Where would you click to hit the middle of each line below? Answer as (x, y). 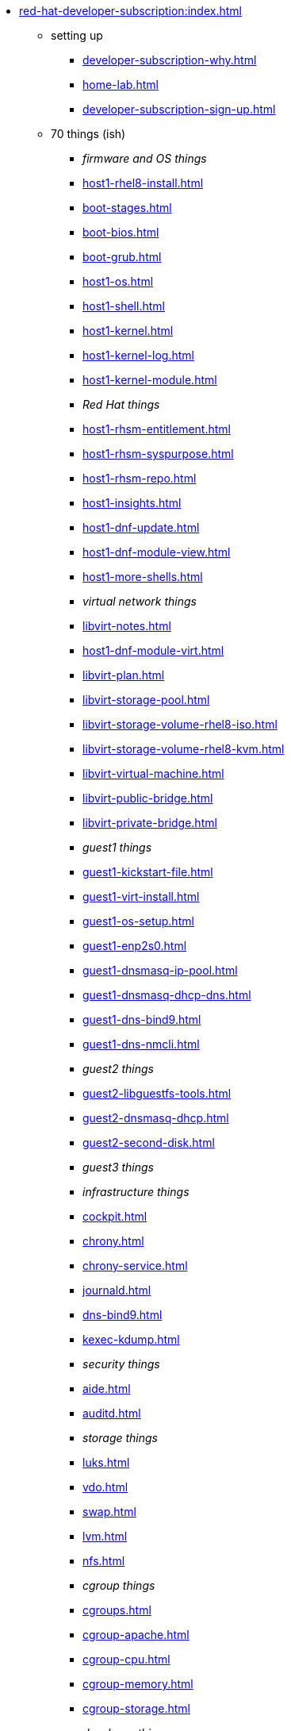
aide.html (107, 1389)
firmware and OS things (145, 158)
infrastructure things (136, 1192)
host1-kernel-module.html (150, 380)
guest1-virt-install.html (141, 896)
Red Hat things (121, 404)
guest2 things (118, 1069)
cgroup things (119, 1585)
